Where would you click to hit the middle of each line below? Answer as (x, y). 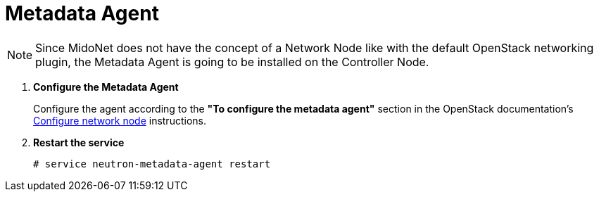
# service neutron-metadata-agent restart (152, 164)
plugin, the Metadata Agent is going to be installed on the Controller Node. (232, 62)
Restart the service (79, 142)
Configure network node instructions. (120, 120)
